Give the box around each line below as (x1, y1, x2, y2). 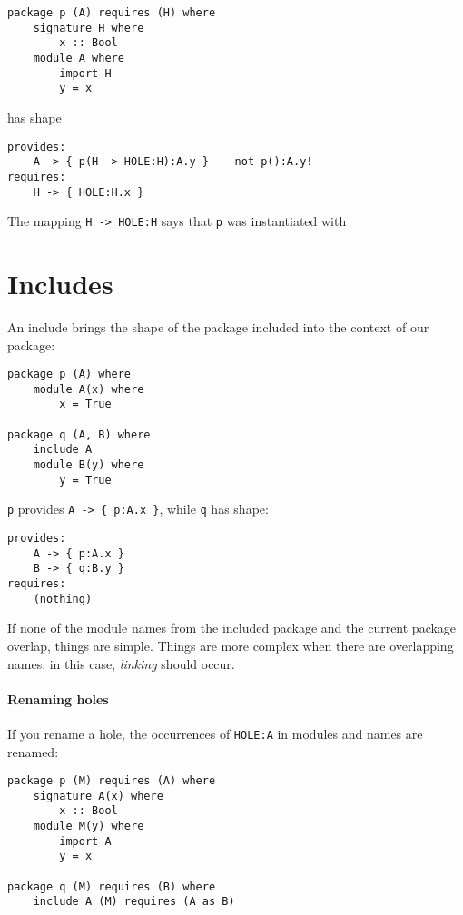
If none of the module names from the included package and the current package (7, 618, 457, 637)
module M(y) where (33, 820, 144, 833)
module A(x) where (33, 382, 144, 396)
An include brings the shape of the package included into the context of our (7, 317, 429, 336)
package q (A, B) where (7, 428, 151, 441)
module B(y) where (33, 458, 144, 472)
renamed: (7, 742, 59, 761)
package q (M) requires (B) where (7, 880, 216, 893)
